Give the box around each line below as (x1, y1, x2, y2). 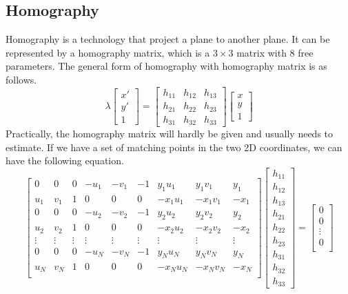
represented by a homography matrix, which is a (6, 45, 210, 59)
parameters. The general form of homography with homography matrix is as (6, 59, 327, 73)
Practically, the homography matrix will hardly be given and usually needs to (6, 126, 334, 141)
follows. (6, 72, 37, 86)
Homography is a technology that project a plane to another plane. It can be (6, 32, 330, 46)
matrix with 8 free (236, 45, 314, 59)
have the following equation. (6, 153, 124, 168)
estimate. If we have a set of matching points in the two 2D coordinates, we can (6, 139, 342, 154)
